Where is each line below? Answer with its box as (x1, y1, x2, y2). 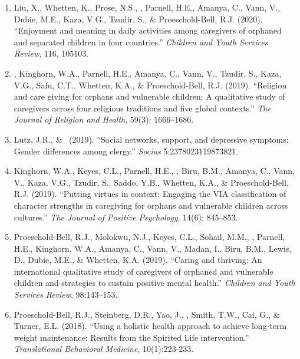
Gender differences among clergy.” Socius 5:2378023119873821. (14, 144, 239, 157)
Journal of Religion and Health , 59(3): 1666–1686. (14, 113, 194, 126)
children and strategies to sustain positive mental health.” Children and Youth (14, 276, 295, 289)
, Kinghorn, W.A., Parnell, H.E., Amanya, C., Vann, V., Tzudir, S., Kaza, (14, 67, 282, 79)
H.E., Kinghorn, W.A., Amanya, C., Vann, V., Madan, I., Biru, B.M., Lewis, (14, 242, 292, 254)
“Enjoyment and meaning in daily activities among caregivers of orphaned (14, 24, 282, 37)
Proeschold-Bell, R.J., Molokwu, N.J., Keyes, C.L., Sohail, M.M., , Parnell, (14, 230, 285, 243)
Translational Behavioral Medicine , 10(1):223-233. (14, 342, 194, 355)
